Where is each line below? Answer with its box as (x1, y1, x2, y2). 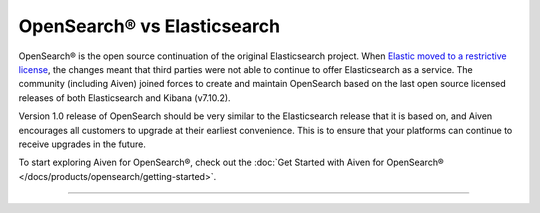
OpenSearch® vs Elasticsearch (18, 15, 280, 37)
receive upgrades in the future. (18, 138, 147, 150)
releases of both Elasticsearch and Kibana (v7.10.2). (18, 91, 231, 104)
